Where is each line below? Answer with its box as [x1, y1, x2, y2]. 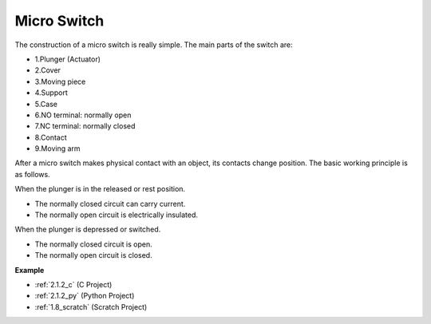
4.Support [34, 88, 68, 97]
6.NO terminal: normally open [34, 110, 132, 120]
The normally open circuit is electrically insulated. [34, 210, 199, 219]
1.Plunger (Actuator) [34, 54, 101, 64]
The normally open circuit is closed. [34, 251, 152, 260]
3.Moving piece [34, 77, 86, 86]
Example [14, 265, 45, 275]
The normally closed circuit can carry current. [34, 199, 186, 208]
